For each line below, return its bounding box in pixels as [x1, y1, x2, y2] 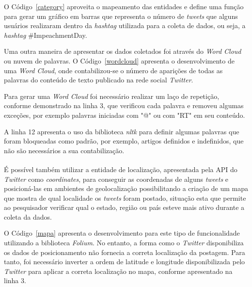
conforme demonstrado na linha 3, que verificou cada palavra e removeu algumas [4, 100, 244, 111]
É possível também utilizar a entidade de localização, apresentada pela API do [4, 164, 237, 174]
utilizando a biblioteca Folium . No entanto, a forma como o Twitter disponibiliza [4, 238, 244, 248]
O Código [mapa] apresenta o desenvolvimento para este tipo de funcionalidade [4, 228, 240, 238]
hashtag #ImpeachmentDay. [4, 30, 87, 40]
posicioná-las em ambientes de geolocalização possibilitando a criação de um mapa [4, 183, 248, 193]
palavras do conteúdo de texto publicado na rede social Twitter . [4, 75, 193, 85]
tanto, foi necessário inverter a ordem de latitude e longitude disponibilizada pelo [4, 256, 245, 267]
